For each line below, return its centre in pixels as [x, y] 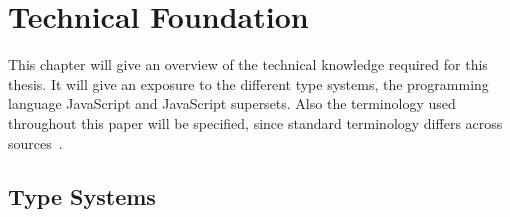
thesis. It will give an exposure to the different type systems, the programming [248, 83]
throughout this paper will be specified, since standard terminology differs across [255, 122]
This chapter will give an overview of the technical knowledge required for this [248, 64]
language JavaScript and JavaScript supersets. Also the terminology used [232, 103]
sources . [35, 142]
